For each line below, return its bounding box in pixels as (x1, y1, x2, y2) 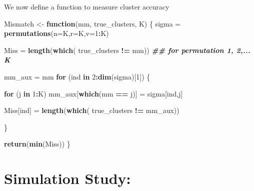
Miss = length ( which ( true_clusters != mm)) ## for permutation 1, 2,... (4, 44, 250, 55)
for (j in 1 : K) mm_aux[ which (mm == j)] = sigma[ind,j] (4, 88, 183, 98)
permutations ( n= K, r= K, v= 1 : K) (4, 28, 109, 38)
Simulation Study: (4, 168, 131, 188)
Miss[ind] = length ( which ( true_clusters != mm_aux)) (4, 105, 179, 115)
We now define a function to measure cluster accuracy (4, 1, 169, 11)
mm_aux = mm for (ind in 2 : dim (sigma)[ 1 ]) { (4, 71, 150, 81)
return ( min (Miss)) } (4, 138, 70, 149)
